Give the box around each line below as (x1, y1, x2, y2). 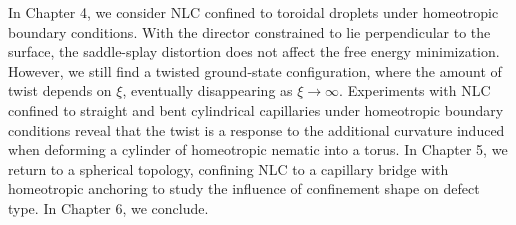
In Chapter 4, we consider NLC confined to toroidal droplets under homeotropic (8, 2, 499, 22)
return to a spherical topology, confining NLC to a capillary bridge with (8, 158, 449, 179)
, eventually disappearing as (122, 80, 293, 101)
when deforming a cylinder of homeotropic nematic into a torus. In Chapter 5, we (8, 139, 508, 160)
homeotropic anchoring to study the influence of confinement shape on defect (8, 178, 480, 199)
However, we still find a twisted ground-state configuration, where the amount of (8, 60, 502, 81)
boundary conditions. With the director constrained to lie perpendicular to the (8, 21, 491, 42)
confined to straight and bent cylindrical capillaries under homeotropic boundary (8, 99, 504, 120)
